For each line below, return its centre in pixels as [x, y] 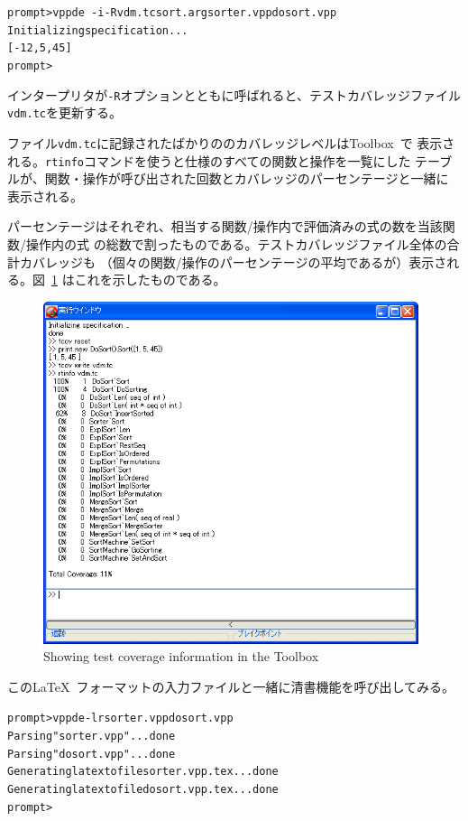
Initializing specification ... [98, 30]
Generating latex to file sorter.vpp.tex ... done [143, 772]
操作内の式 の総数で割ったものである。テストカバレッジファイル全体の [236, 244]
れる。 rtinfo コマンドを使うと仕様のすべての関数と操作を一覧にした [209, 160]
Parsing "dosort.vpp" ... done [92, 754]
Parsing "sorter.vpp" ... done [92, 737]
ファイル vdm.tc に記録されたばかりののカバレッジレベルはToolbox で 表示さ [231, 142]
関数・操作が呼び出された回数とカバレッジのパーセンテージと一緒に [247, 178]
